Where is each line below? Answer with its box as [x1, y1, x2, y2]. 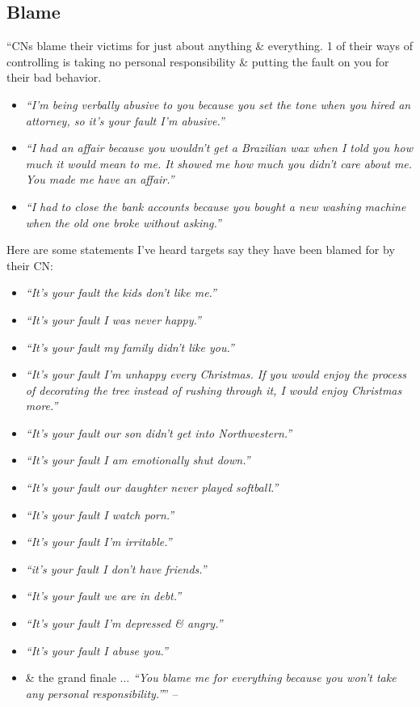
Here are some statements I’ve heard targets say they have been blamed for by [6, 241, 395, 258]
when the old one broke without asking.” [25, 214, 221, 231]
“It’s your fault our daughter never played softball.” [25, 479, 279, 496]
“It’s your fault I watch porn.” [25, 506, 174, 523]
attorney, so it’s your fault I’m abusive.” [25, 112, 225, 129]
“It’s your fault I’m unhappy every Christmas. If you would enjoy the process [25, 366, 406, 383]
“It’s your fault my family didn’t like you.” [25, 338, 234, 355]
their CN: [6, 256, 53, 273]
